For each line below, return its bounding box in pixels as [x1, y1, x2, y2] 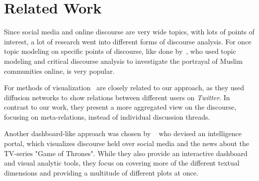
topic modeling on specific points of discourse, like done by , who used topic [4, 46, 236, 56]
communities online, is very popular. [4, 65, 115, 76]
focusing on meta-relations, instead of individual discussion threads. [4, 111, 210, 122]
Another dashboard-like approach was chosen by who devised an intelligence [4, 128, 242, 139]
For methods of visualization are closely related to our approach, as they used [4, 82, 245, 93]
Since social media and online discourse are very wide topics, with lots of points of [4, 26, 255, 37]
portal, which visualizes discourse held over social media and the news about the [4, 138, 249, 149]
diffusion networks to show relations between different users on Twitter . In [4, 92, 230, 102]
